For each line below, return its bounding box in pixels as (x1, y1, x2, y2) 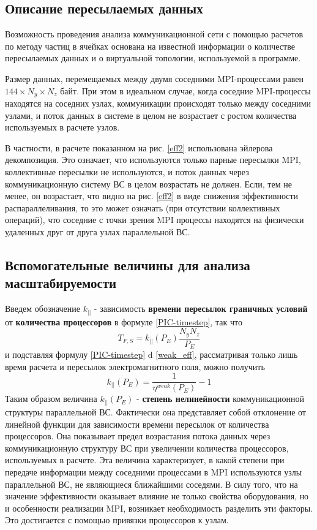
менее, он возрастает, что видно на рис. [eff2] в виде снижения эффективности (5, 189, 299, 202)
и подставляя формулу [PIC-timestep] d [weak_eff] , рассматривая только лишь (5, 348, 298, 361)
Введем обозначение (5, 302, 81, 315)
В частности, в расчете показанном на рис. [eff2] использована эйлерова (5, 141, 273, 154)
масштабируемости (5, 273, 117, 292)
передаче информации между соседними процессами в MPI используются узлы (5, 465, 302, 478)
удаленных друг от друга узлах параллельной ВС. (5, 225, 190, 238)
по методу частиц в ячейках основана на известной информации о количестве (5, 39, 295, 52)
